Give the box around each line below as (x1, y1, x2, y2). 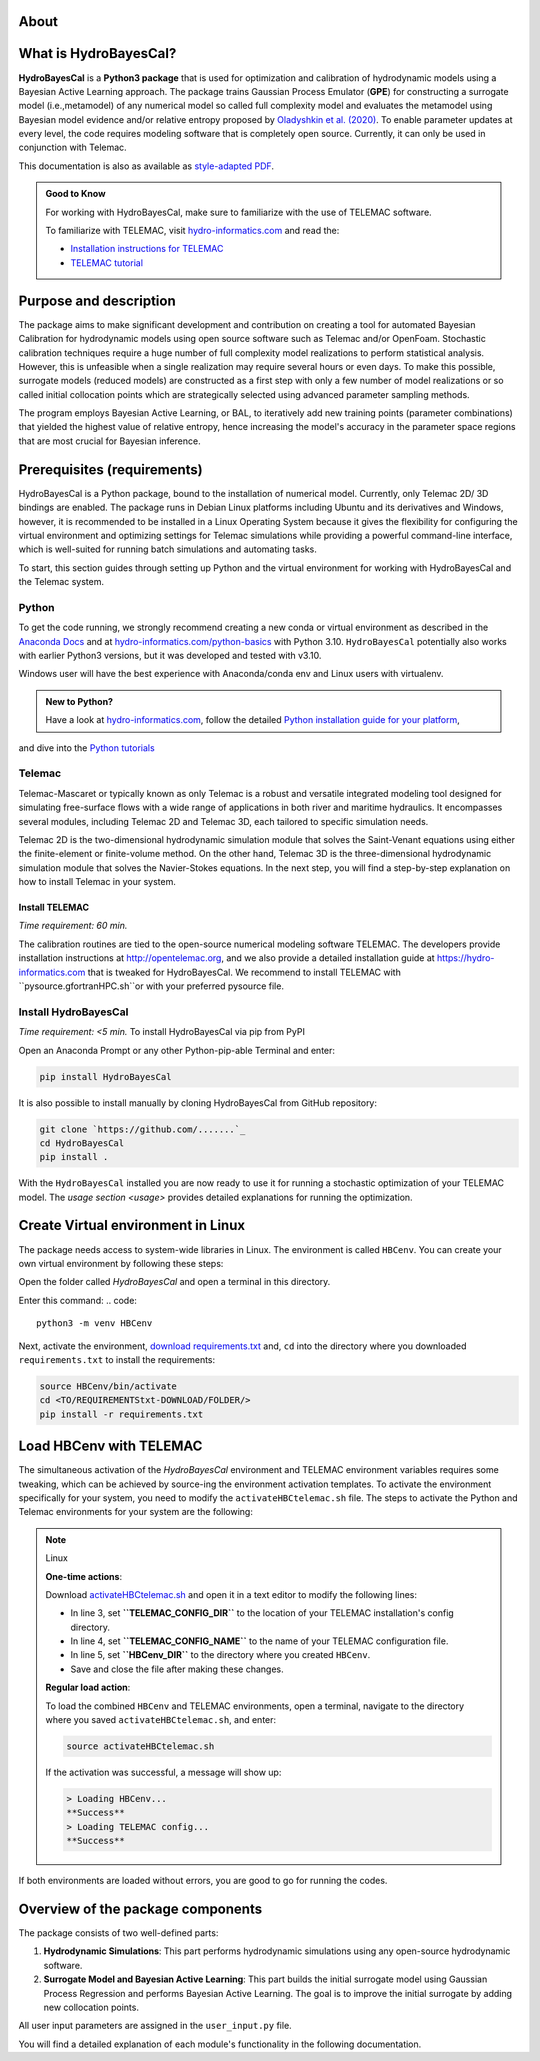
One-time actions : (45, 1570, 123, 1582)
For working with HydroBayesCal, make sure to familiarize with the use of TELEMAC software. (45, 206, 432, 218)
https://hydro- (436, 952, 495, 964)
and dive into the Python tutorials (18, 741, 155, 754)
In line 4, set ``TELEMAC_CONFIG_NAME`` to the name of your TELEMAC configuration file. (70, 1635, 449, 1647)
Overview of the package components (18, 1900, 263, 1917)
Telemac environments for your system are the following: (18, 1506, 254, 1518)
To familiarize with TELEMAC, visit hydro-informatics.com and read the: (45, 225, 340, 237)
